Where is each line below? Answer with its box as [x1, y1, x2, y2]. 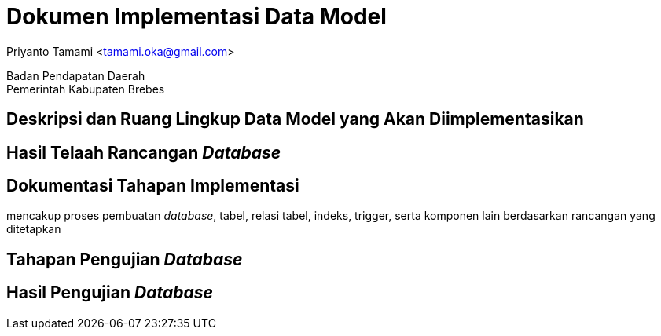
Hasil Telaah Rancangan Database [6, 142, 281, 163]
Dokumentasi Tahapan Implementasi [6, 176, 299, 196]
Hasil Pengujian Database [6, 283, 213, 303]
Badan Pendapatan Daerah [6, 68, 145, 82]
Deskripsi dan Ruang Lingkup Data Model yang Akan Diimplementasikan [6, 109, 584, 130]
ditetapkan [6, 222, 61, 236]
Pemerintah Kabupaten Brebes [6, 82, 165, 96]
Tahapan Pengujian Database [6, 249, 243, 269]
